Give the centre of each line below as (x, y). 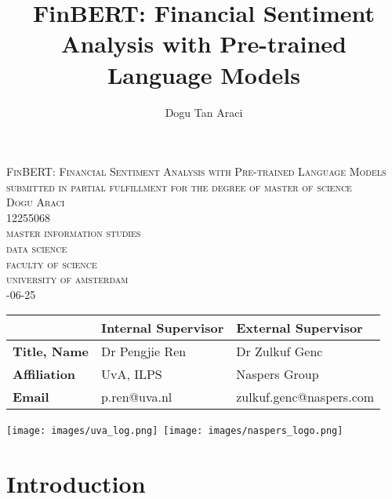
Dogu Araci (36, 202)
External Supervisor (299, 328)
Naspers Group (278, 374)
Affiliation (44, 374)
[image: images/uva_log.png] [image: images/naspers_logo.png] (175, 431)
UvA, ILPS (131, 374)
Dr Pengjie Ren (143, 351)
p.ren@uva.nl (136, 397)
